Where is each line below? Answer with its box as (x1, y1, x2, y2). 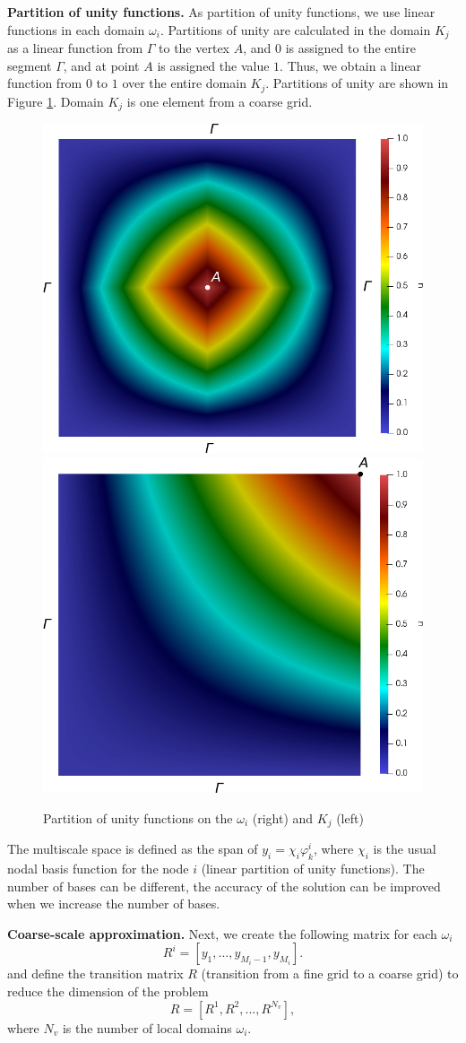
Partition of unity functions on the (43, 808, 233, 827)
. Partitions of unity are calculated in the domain (160, 20, 431, 39)
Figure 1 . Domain (7, 91, 104, 110)
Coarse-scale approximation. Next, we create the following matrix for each (7, 924, 437, 943)
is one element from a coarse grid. (126, 91, 313, 110)
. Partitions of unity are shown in (265, 74, 449, 92)
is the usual (373, 839, 436, 858)
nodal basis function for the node (7, 858, 189, 877)
